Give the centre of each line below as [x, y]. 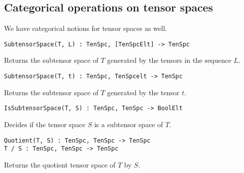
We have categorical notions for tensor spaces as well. [86, 28]
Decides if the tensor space [45, 124]
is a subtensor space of [128, 124]
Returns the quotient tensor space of [60, 164]
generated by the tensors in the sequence [169, 60]
